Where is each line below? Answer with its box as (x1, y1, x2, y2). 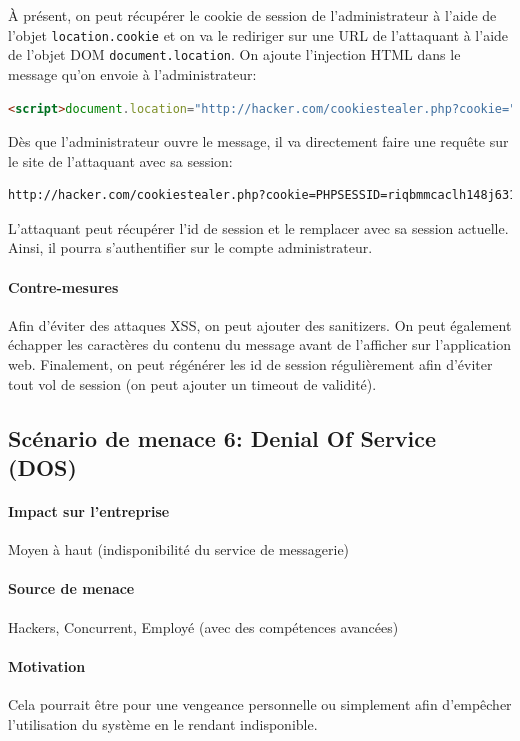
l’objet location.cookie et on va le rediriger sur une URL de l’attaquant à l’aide (8, 24, 509, 45)
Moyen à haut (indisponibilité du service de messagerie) (8, 539, 350, 560)
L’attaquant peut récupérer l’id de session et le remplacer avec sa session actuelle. (8, 217, 509, 238)
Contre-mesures (8, 276, 119, 297)
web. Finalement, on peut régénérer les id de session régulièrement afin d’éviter (8, 354, 493, 375)
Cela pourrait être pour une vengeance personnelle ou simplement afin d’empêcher (8, 693, 512, 714)
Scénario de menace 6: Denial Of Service (8, 422, 437, 453)
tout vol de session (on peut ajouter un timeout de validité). (8, 373, 377, 394)
